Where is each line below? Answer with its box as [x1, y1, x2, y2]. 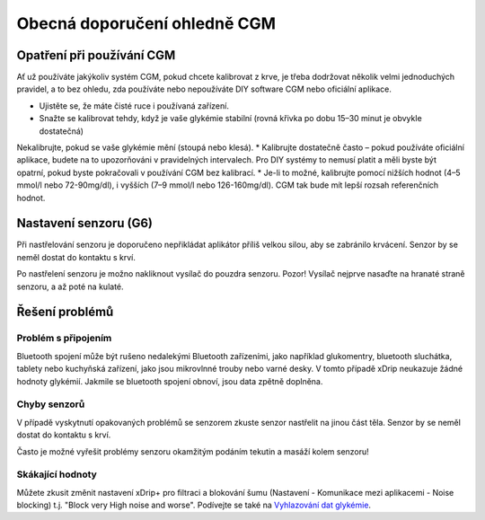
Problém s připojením [16, 332, 112, 345]
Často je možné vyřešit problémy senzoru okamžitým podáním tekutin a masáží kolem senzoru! [16, 445, 370, 457]
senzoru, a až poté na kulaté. [16, 281, 125, 292]
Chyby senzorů [16, 398, 85, 410]
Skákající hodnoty [16, 468, 98, 480]
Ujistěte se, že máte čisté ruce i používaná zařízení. [39, 100, 229, 111]
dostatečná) [39, 126, 84, 137]
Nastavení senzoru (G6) [16, 216, 153, 231]
